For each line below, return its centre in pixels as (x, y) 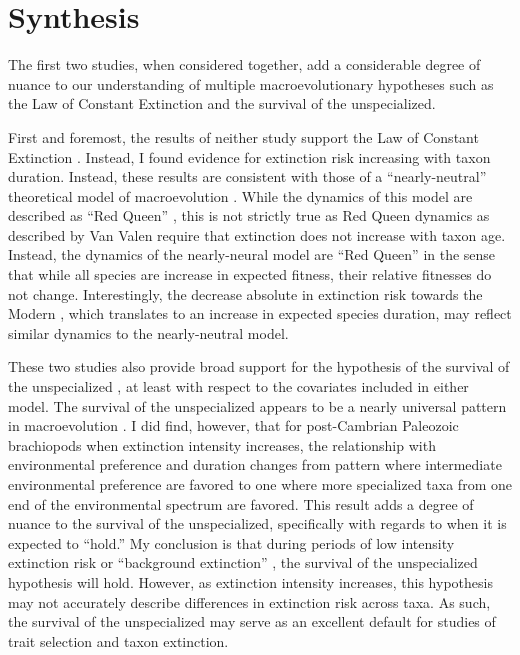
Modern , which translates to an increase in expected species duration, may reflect (260, 313)
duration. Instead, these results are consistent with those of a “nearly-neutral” (247, 176)
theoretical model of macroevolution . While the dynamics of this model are (240, 195)
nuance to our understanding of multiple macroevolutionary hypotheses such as (251, 83)
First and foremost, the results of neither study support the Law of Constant (243, 136)
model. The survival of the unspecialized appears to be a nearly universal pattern (257, 405)
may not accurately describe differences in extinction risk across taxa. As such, (249, 601)
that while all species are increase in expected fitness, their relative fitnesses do (250, 274)
